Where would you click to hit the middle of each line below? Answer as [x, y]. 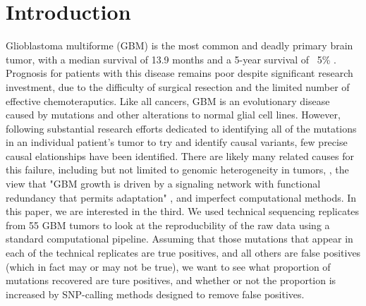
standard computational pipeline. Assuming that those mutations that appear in [179, 239]
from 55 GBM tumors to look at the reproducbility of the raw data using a [168, 225]
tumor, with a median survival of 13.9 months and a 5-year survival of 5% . [171, 59]
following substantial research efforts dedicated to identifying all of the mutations [181, 128]
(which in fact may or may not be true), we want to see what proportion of [168, 266]
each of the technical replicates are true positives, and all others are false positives [183, 253]
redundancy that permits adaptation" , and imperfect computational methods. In [181, 197]
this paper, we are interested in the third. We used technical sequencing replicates [183, 211]
